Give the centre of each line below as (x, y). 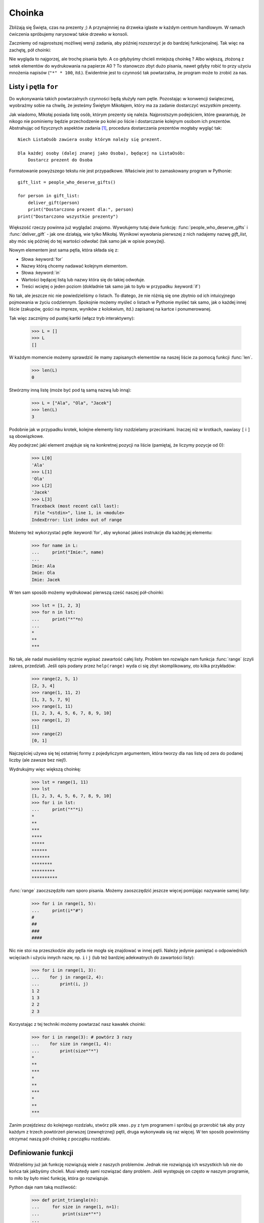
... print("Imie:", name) (68, 552)
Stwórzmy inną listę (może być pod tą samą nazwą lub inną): (70, 390)
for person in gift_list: (49, 196)
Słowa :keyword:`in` (41, 273)
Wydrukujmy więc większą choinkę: (45, 769)
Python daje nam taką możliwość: (43, 1187)
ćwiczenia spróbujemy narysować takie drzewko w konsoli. (69, 34)
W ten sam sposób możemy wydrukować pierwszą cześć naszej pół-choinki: (87, 592)
